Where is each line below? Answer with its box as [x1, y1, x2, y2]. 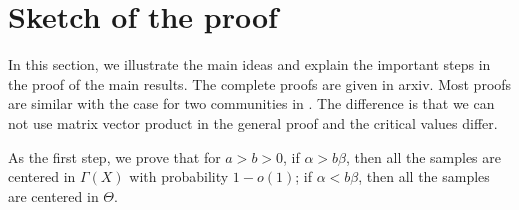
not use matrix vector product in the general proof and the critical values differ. [8, 112, 498, 133]
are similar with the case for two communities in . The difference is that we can [8, 93, 495, 114]
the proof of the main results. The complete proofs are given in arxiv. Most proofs [8, 73, 512, 94]
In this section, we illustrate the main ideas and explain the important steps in [8, 54, 491, 75]
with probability [129, 166, 229, 187]
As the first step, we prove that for [8, 146, 221, 167]
